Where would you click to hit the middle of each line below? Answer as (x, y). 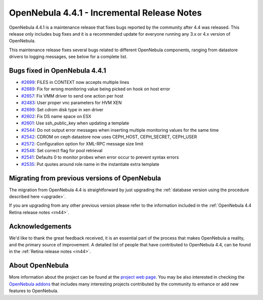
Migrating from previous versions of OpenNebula (85, 178)
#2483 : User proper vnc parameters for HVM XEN (71, 103)
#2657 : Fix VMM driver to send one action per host (72, 96)
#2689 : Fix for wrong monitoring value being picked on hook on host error (96, 89)
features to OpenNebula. (34, 291)
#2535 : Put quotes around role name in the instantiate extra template (90, 164)
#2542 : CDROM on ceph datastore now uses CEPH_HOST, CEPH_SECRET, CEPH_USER (109, 137)
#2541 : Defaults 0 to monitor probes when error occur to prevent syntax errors (100, 157)
